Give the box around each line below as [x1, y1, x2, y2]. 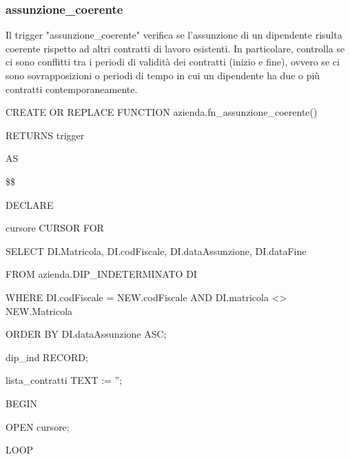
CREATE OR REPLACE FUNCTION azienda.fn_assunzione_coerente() [6, 105, 318, 119]
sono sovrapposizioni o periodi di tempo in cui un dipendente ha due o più [6, 68, 320, 82]
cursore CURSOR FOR [6, 221, 104, 235]
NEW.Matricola [6, 303, 73, 318]
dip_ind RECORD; [6, 349, 88, 364]
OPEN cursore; [6, 419, 70, 433]
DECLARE [6, 197, 54, 212]
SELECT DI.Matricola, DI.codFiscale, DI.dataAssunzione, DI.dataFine [6, 243, 307, 258]
